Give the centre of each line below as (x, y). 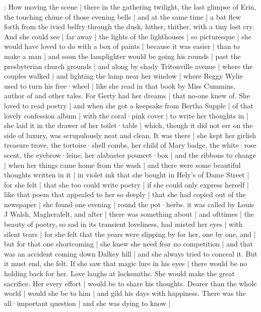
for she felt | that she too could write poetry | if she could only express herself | (126, 184)
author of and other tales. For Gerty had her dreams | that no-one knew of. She (127, 96)
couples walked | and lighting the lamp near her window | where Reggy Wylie (123, 76)
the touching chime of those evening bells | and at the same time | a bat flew (122, 16)
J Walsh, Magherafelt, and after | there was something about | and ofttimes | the (129, 214)
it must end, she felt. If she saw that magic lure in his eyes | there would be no (126, 263)
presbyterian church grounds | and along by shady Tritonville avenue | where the (128, 66)
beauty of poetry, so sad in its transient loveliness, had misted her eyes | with (123, 224)
